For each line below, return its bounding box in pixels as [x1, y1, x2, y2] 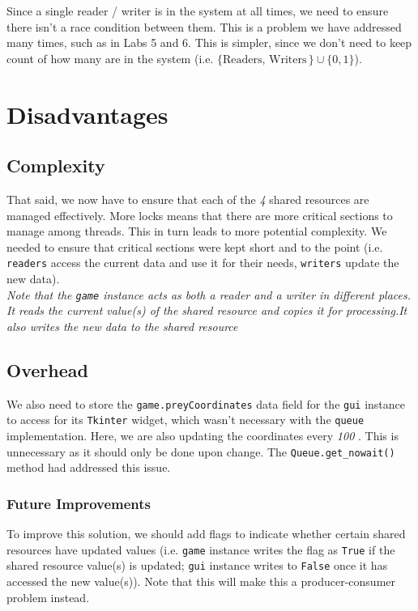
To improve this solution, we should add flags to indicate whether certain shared [6, 525, 406, 541]
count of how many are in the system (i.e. [6, 49, 214, 66]
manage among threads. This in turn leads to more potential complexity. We [6, 223, 387, 240]
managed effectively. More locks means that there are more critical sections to [6, 206, 393, 223]
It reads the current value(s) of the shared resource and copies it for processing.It [6, 302, 407, 319]
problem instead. [6, 588, 90, 605]
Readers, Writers [222, 53, 307, 66]
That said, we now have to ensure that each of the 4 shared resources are [6, 190, 369, 207]
